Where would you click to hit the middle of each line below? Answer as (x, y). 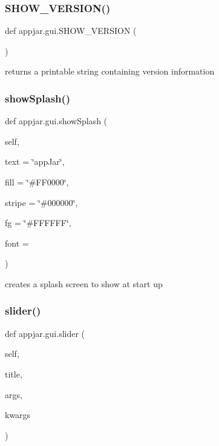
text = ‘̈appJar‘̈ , (35, 161)
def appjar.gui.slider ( (45, 333)
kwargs (18, 415)
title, (14, 374)
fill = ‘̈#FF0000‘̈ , (37, 182)
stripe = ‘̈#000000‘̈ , (41, 202)
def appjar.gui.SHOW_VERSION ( (71, 31)
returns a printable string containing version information (110, 71)
